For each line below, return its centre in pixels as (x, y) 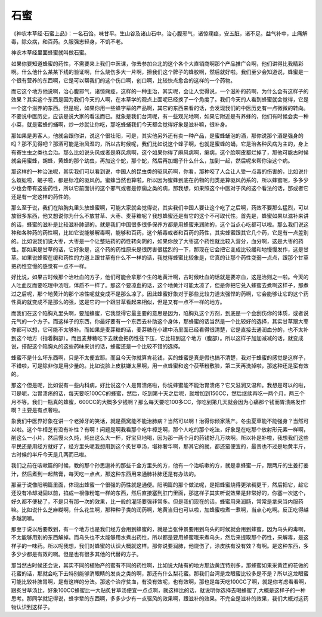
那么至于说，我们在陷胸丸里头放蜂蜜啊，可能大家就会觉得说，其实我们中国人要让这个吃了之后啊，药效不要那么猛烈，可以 (160, 207)
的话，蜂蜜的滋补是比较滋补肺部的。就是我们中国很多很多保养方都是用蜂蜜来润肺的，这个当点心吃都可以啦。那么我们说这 (160, 224)
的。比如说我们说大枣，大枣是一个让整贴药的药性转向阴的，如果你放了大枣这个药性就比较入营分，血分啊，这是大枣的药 (157, 241)
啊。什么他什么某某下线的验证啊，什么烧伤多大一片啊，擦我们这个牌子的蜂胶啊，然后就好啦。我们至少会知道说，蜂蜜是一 (160, 72)
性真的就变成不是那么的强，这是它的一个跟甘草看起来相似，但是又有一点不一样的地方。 (118, 302)
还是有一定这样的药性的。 (42, 196)
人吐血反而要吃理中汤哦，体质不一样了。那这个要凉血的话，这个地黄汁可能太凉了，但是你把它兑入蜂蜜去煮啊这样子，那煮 (160, 285)
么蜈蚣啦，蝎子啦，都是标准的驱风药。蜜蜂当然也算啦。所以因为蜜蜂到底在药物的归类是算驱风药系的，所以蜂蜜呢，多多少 (160, 180)
